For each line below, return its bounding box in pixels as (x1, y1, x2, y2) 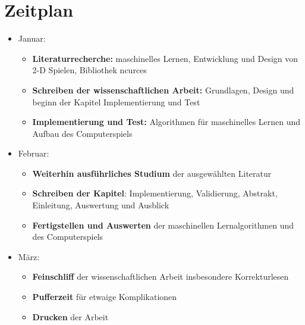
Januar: (18, 32, 46, 45)
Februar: (18, 147, 49, 160)
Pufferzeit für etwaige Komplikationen (32, 290, 177, 303)
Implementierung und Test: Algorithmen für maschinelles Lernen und (32, 115, 301, 128)
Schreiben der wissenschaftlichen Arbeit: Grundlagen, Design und (32, 83, 294, 96)
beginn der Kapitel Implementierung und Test (32, 95, 200, 108)
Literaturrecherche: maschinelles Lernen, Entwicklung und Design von (32, 52, 298, 64)
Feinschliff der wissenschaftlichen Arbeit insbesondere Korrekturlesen (32, 270, 289, 283)
